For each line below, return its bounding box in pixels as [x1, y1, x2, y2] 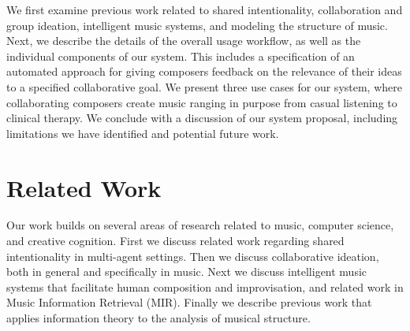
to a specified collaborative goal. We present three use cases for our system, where [6, 78, 402, 95]
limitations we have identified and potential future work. [6, 125, 279, 141]
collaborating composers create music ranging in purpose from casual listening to [6, 94, 397, 110]
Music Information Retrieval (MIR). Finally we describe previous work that [6, 294, 372, 311]
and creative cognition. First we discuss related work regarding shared [6, 232, 345, 249]
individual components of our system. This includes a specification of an [6, 47, 355, 64]
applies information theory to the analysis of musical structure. [6, 310, 311, 326]
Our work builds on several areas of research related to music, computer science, [6, 217, 394, 233]
